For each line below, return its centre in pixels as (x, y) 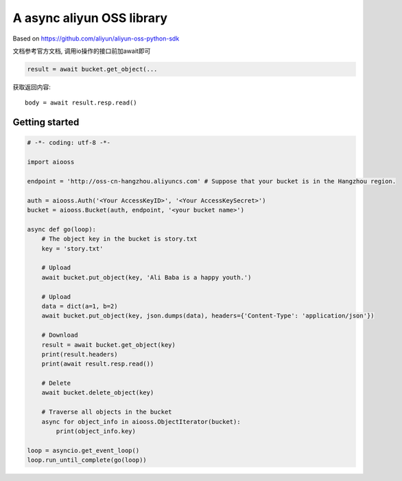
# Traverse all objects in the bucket (107, 412)
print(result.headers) (80, 354)
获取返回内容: (32, 87)
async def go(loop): (61, 229)
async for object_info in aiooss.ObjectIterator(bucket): (141, 422)
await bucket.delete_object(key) (98, 393)
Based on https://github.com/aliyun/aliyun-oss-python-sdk (96, 38)
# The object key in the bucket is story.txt (119, 239)
